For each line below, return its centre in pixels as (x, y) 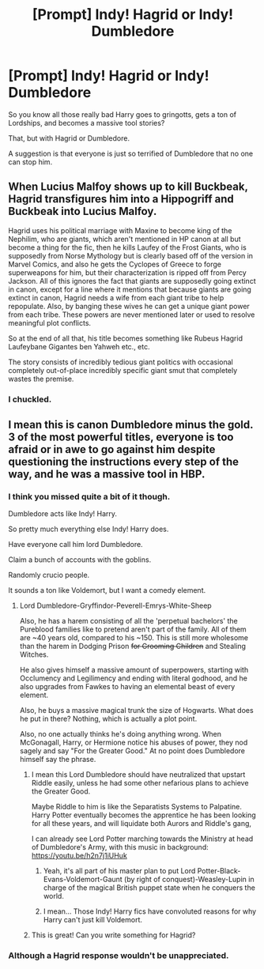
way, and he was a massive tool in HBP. (107, 475)
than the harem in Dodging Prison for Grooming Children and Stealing (133, 647)
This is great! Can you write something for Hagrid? (113, 935)
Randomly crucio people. (49, 575)
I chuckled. (30, 399)
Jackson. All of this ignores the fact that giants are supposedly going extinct (132, 281)
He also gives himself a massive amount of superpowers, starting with (134, 670)
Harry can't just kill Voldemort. (93, 920)
